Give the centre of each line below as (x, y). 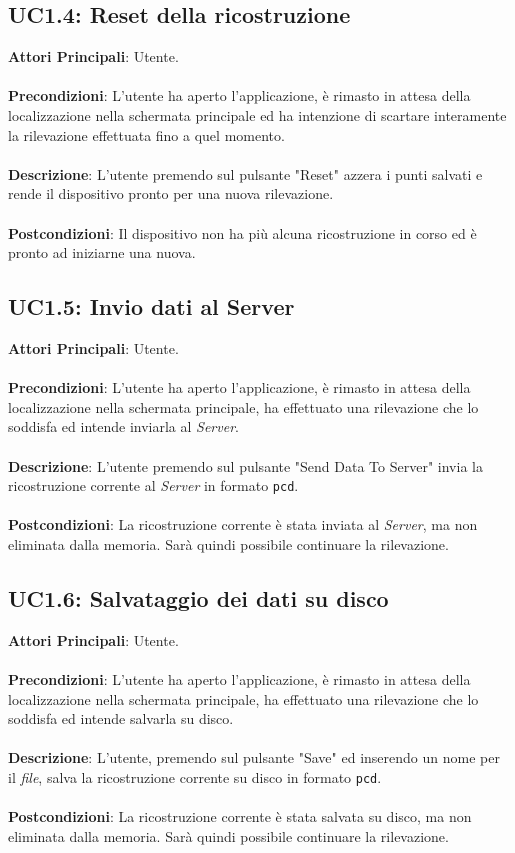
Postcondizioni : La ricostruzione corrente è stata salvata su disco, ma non (240, 816)
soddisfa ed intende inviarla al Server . (123, 426)
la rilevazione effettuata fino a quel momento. (146, 134)
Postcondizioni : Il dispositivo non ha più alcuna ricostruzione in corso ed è (242, 232)
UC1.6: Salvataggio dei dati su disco (198, 597)
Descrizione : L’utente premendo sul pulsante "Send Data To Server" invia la (245, 465)
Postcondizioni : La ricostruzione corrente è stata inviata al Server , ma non (243, 524)
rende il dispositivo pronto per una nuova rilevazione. (171, 193)
